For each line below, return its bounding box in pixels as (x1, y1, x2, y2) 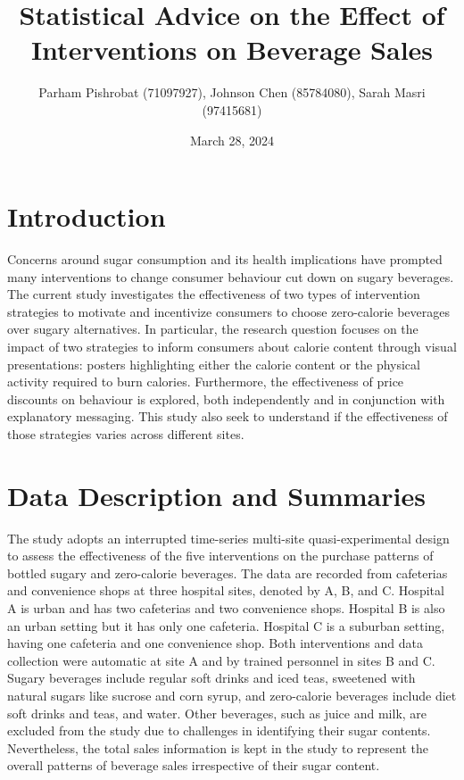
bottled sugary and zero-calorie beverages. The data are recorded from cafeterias (7, 563, 448, 582)
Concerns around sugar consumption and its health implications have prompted (7, 250, 443, 269)
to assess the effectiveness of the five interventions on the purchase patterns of (7, 546, 434, 565)
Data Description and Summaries (7, 477, 426, 513)
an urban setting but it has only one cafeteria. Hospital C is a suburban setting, (7, 616, 445, 635)
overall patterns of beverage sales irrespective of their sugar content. (7, 756, 380, 775)
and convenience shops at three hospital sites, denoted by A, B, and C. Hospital (7, 581, 444, 600)
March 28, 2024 (189, 130, 275, 149)
